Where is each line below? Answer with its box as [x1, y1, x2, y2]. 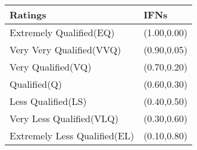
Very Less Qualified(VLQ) [10, 111, 118, 125]
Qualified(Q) [10, 77, 62, 91]
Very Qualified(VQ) [10, 60, 92, 74]
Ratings [10, 8, 46, 21]
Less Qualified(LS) [10, 94, 87, 108]
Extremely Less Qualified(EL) [10, 129, 135, 142]
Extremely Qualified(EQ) [10, 25, 115, 39]
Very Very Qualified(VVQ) [10, 43, 121, 56]
